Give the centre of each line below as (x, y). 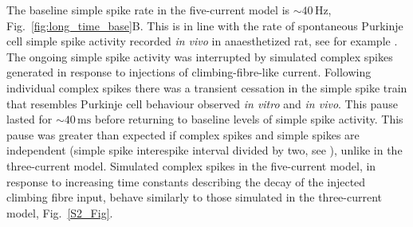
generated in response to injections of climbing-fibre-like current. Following (189, 72)
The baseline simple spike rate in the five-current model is (148, 10)
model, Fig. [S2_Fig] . (60, 212)
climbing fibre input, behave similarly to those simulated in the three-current (195, 197)
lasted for (29, 119)
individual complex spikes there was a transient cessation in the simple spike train (207, 87)
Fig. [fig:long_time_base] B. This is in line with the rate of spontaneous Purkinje (205, 25)
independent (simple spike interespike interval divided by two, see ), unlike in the (205, 150)
